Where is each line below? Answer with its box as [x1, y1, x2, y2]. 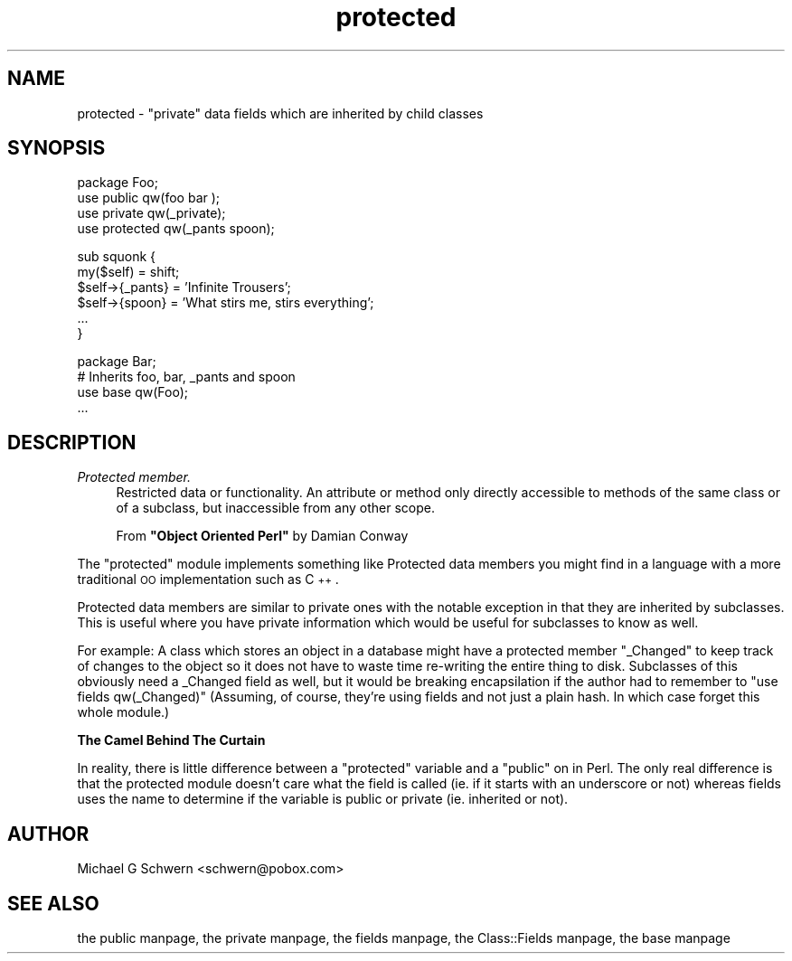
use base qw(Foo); [77, 384, 189, 400]
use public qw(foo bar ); [77, 190, 221, 206]
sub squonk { [77, 249, 156, 265]
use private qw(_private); [77, 205, 226, 221]
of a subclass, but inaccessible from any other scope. [116, 500, 435, 516]
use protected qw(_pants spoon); [77, 221, 275, 237]
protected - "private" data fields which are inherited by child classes [77, 105, 484, 121]
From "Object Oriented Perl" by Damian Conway [116, 528, 409, 544]
